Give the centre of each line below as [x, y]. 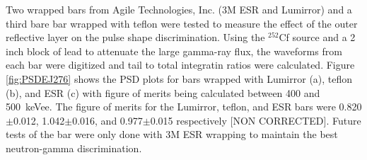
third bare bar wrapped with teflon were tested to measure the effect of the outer [182, 23]
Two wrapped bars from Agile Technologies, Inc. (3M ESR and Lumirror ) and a [179, 9]
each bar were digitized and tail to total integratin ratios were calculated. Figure [180, 65]
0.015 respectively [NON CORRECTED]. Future [256, 120]
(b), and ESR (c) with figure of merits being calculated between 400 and [163, 92]
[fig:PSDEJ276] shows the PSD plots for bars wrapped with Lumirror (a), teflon [179, 78]
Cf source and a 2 [317, 37]
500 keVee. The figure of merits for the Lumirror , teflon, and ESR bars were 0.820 [184, 107]
